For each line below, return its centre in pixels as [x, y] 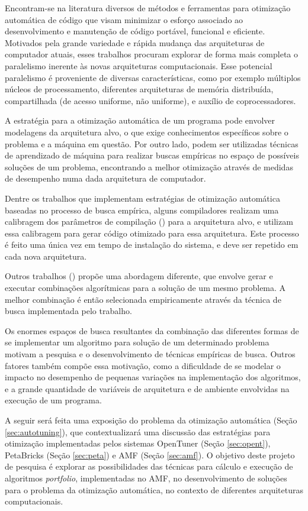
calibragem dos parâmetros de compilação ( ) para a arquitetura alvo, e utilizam [149, 221]
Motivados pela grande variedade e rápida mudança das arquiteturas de [135, 42]
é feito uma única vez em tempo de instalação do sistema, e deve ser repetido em [152, 245]
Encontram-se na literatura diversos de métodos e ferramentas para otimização [148, 8]
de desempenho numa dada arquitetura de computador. [105, 178]
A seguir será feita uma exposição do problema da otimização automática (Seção [151, 420]
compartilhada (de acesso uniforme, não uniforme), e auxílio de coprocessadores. [150, 100]
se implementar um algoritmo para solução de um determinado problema [137, 342]
